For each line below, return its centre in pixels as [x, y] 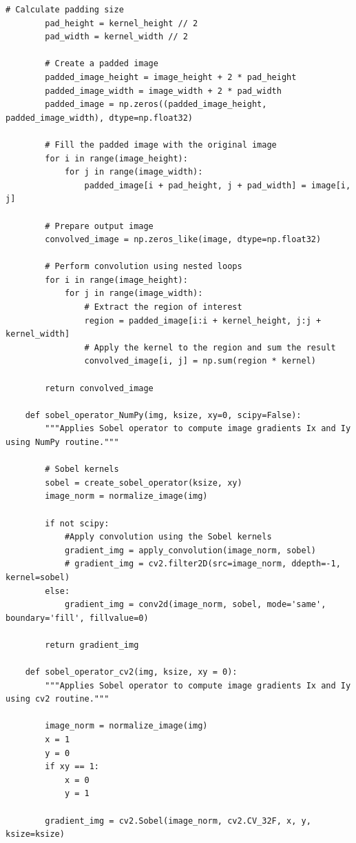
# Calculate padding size [65, 10]
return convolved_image [99, 388]
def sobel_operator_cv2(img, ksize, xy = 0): [131, 672]
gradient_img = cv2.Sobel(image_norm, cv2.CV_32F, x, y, [178, 821]
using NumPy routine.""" [62, 442]
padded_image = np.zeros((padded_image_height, [156, 105]
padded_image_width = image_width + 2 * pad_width [163, 91]
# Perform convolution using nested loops [144, 267]
